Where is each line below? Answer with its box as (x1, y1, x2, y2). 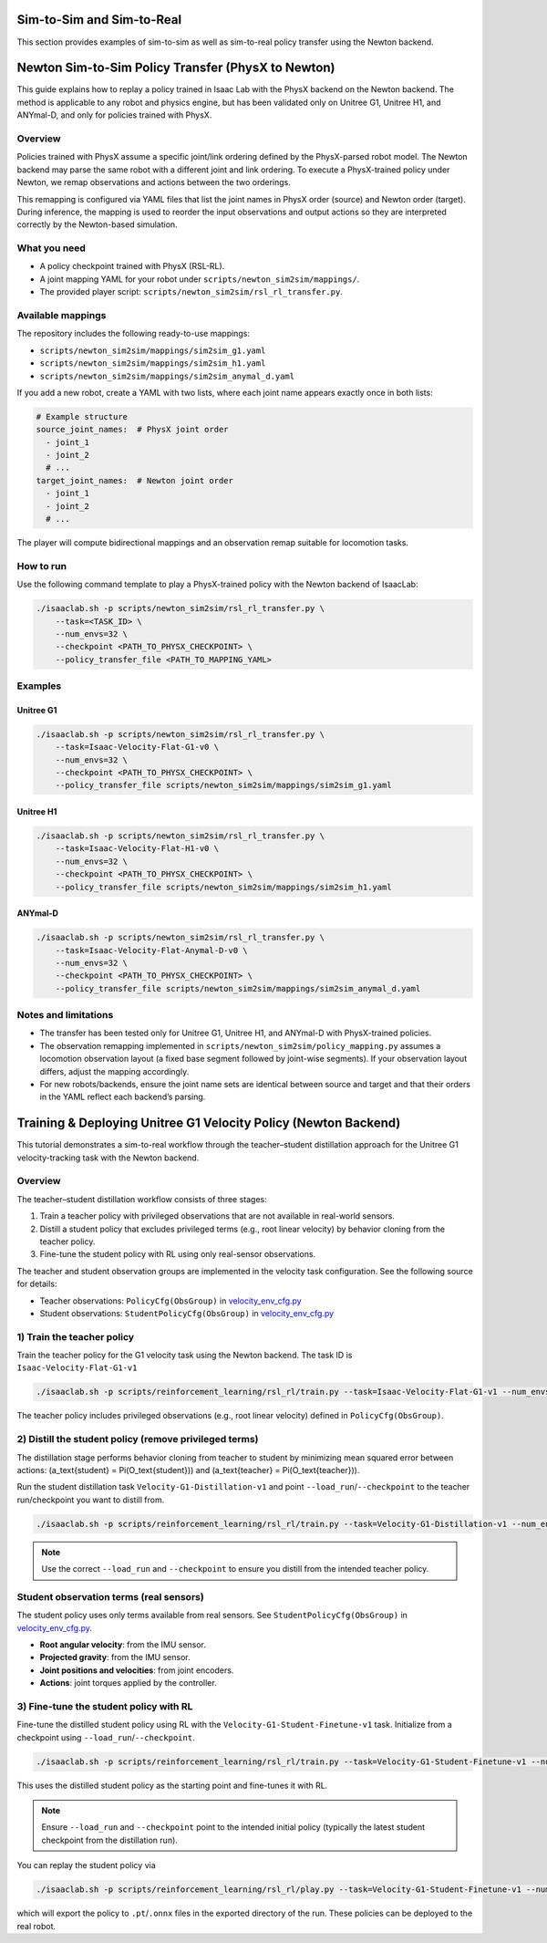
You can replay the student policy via (16, 1860, 156, 1871)
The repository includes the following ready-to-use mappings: (16, 328, 251, 339)
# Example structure (36, 411, 128, 421)
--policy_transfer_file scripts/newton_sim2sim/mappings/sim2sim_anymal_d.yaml (55, 983, 421, 993)
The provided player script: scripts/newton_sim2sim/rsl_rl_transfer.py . (39, 286, 344, 297)
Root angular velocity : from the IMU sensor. (39, 1639, 207, 1650)
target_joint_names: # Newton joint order (36, 475, 234, 485)
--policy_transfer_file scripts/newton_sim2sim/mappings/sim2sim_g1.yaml (55, 780, 392, 791)
